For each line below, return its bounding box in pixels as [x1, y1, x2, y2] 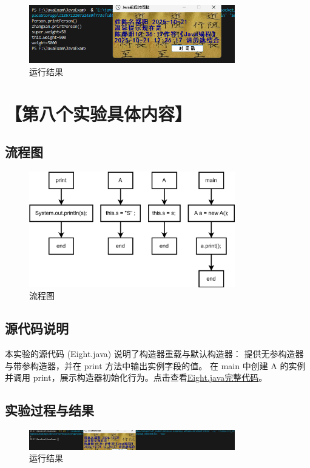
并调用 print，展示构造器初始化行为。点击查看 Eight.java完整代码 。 [5, 371, 268, 384]
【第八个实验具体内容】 [5, 101, 192, 125]
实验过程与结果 [5, 401, 94, 420]
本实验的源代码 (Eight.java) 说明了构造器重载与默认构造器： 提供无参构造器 [5, 347, 304, 360]
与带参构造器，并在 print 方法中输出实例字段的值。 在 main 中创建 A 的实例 [5, 359, 306, 372]
